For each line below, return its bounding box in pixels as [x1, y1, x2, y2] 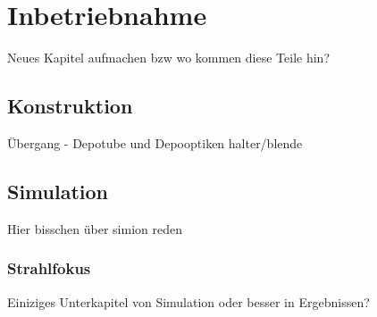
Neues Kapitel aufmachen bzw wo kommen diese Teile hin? [7, 48, 330, 67]
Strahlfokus [7, 257, 91, 279]
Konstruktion [7, 92, 133, 120]
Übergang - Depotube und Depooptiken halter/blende [7, 133, 303, 152]
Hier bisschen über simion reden [7, 219, 182, 238]
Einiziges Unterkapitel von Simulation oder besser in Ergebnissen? [7, 292, 370, 311]
